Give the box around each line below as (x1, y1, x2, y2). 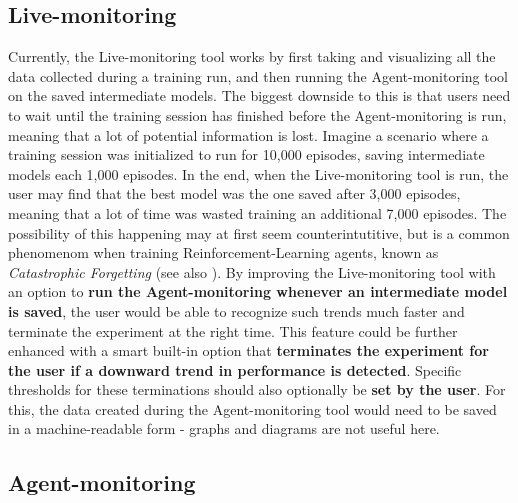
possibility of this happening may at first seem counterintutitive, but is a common (8, 222, 510, 243)
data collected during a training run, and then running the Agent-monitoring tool (8, 65, 509, 86)
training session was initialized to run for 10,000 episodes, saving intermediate (8, 144, 485, 165)
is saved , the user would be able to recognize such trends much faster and (8, 300, 465, 321)
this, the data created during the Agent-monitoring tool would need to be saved (8, 398, 497, 419)
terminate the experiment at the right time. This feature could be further (8, 320, 458, 341)
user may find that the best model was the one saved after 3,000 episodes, (8, 183, 461, 204)
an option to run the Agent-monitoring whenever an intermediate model (8, 281, 508, 302)
